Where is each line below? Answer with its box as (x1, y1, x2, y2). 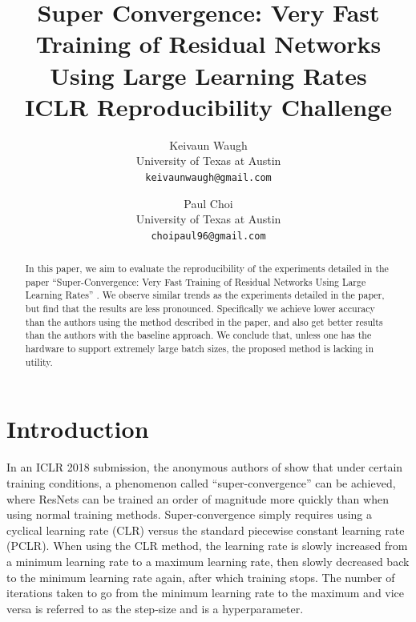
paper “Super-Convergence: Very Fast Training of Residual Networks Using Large (25, 275, 366, 288)
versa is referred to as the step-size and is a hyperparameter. (6, 600, 304, 616)
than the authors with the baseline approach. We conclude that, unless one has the (25, 328, 372, 342)
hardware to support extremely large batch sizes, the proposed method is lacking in (25, 342, 374, 355)
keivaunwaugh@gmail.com (145, 171, 272, 183)
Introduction (6, 412, 149, 445)
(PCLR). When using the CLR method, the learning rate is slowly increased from (6, 537, 408, 554)
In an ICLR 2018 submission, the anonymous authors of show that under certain (6, 459, 403, 476)
